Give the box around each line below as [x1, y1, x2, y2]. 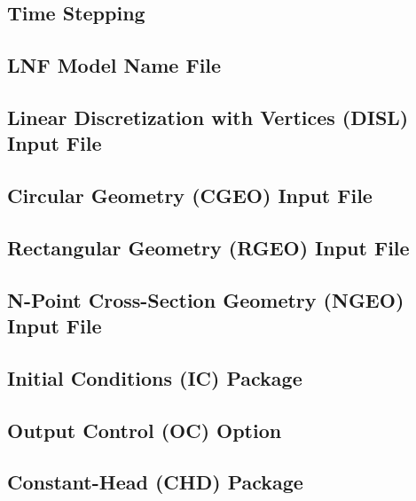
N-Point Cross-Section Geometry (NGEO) [7, 286, 404, 313]
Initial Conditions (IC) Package [7, 364, 302, 391]
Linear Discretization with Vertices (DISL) [7, 103, 409, 130]
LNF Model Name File [7, 51, 222, 79]
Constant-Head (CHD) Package [7, 468, 303, 496]
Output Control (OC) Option [7, 416, 282, 443]
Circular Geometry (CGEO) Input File [7, 182, 373, 209]
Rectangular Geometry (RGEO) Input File [7, 233, 410, 261]
